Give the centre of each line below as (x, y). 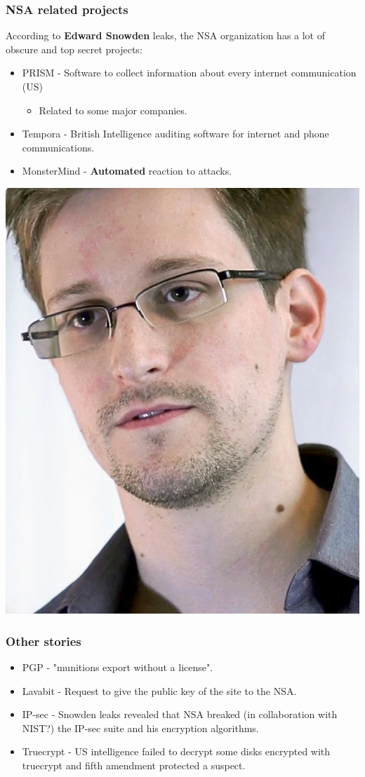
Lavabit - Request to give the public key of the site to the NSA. (159, 690)
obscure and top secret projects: (74, 49)
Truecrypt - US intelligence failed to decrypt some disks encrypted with (176, 751)
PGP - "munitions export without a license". (118, 667)
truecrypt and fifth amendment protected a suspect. (134, 765)
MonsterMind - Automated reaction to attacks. (127, 171)
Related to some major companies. (113, 110)
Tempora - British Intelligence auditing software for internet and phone (175, 134)
